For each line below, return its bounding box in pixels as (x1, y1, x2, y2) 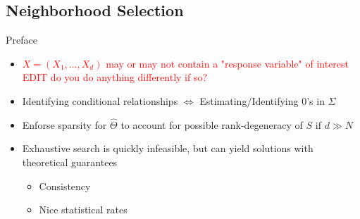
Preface (6, 32, 37, 47)
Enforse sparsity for (22, 117, 107, 132)
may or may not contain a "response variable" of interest (106, 56, 349, 70)
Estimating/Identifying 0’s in (199, 93, 325, 108)
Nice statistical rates (39, 202, 128, 217)
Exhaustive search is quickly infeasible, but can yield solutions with (22, 141, 314, 156)
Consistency (39, 178, 91, 193)
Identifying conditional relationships (22, 93, 178, 108)
